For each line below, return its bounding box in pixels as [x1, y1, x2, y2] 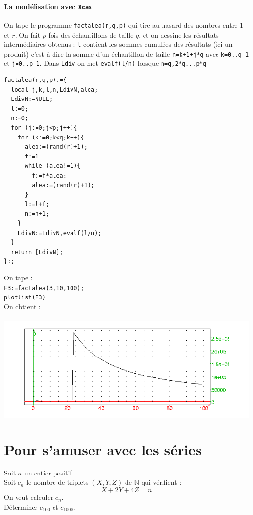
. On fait [15, 29, 41, 40]
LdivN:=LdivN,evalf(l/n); [18, 229, 102, 237]
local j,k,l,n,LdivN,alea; [11, 86, 98, 93]
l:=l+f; [24, 200, 50, 208]
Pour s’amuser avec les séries [4, 439, 202, 459]
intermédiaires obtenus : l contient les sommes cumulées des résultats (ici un [4, 39, 233, 49]
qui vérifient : [141, 477, 181, 487]
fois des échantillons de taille [48, 29, 134, 40]
